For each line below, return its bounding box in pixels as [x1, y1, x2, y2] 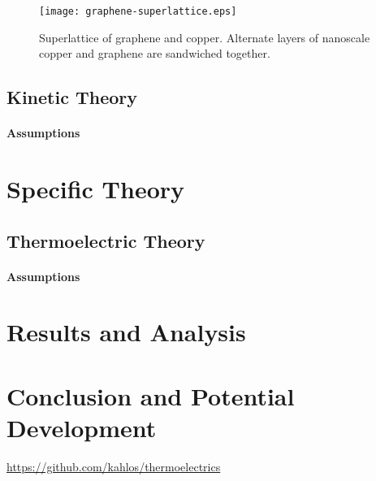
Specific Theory [6, 172, 185, 205]
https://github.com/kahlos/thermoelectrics [6, 457, 221, 474]
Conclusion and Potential [6, 379, 295, 412]
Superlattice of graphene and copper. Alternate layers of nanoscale [39, 28, 370, 45]
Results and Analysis [6, 315, 246, 349]
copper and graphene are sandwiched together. [39, 45, 270, 62]
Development [6, 410, 157, 444]
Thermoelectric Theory [6, 227, 205, 253]
